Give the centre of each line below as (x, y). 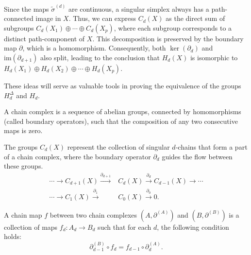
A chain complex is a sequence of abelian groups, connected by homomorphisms (123, 111)
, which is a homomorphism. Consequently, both (94, 48)
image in (48, 18)
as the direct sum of (195, 18)
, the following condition (193, 227)
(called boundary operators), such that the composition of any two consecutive (121, 121)
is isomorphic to (214, 58)
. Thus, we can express (102, 18)
